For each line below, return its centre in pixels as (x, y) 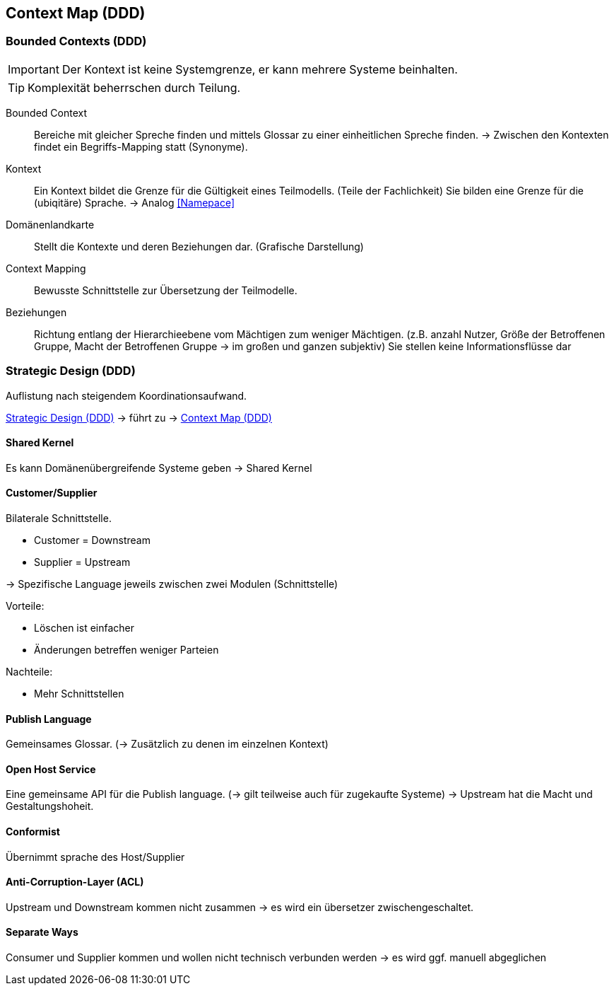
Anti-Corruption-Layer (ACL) (75, 882)
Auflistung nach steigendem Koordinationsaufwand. (126, 395)
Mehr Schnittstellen (79, 693)
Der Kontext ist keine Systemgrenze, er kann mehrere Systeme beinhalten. (260, 69)
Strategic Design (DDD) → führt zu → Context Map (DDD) (139, 417)
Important (34, 69)
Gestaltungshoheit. (50, 806)
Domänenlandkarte (50, 224)
